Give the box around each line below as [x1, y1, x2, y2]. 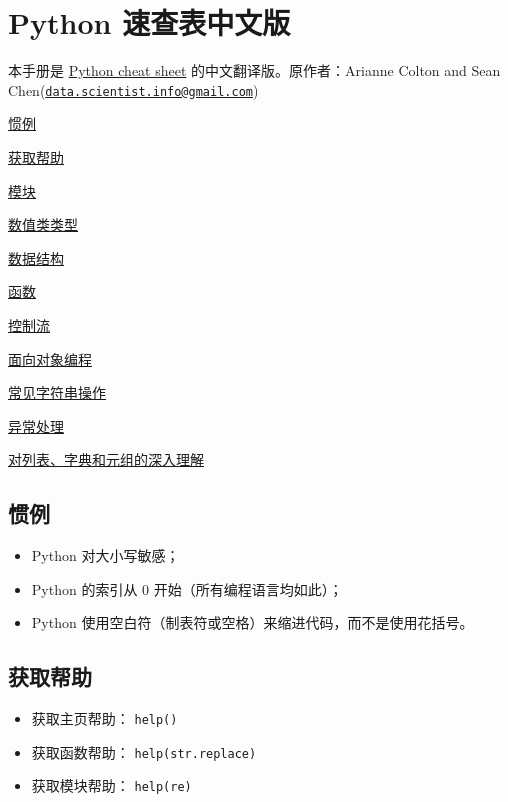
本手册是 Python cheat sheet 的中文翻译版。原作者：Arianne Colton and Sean [8, 60, 501, 81]
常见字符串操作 [8, 382, 106, 403]
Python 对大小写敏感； [31, 545, 180, 566]
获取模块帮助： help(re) [31, 775, 192, 796]
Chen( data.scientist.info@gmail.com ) [8, 79, 259, 100]
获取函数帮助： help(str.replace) [31, 741, 257, 762]
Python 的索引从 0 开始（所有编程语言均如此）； [31, 578, 343, 599]
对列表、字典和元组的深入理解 [8, 449, 204, 470]
